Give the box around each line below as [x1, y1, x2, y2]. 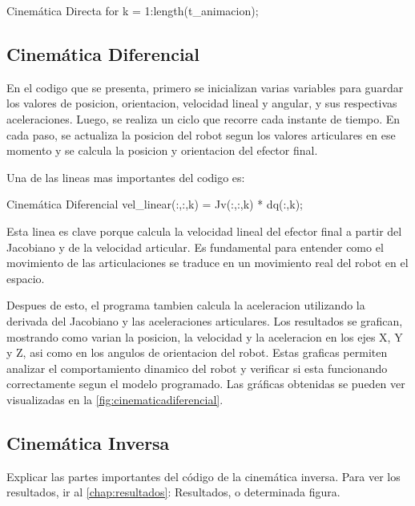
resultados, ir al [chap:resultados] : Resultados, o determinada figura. [6, 484, 340, 500]
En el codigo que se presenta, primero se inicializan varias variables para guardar [6, 79, 404, 95]
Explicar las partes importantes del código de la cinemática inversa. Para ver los [6, 468, 401, 484]
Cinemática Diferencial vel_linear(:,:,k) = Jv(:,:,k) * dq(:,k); [6, 196, 303, 213]
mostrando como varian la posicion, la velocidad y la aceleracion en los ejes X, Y [6, 328, 403, 345]
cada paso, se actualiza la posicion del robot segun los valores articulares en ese [6, 126, 396, 143]
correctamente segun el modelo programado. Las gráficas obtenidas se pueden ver [6, 375, 405, 392]
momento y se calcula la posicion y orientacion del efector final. [6, 142, 318, 159]
